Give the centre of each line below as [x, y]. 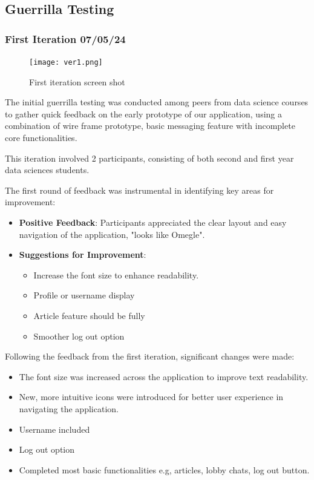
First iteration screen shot [77, 81]
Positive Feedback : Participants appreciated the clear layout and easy [153, 222]
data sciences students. [47, 170]
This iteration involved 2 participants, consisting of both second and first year [149, 158]
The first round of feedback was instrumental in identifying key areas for [139, 190]
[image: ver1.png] [66, 62]
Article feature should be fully [89, 315]
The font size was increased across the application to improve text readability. [164, 376]
